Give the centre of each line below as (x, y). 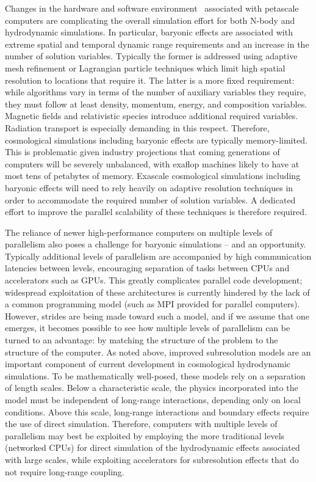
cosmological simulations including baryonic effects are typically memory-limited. (156, 140)
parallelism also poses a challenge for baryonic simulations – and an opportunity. (156, 244)
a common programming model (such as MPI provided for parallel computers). (153, 304)
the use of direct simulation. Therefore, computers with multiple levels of (141, 424)
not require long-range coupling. (65, 471)
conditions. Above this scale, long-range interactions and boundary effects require (157, 411)
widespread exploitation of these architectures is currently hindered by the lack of (157, 292)
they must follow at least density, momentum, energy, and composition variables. (156, 104)
